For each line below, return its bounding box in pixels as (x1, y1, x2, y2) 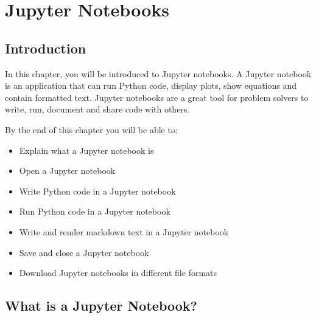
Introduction (5, 38, 86, 57)
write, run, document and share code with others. (5, 103, 190, 116)
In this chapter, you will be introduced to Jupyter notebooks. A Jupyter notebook (5, 67, 312, 80)
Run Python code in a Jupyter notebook (19, 205, 170, 218)
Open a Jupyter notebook (19, 164, 116, 177)
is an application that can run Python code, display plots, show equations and (5, 79, 297, 92)
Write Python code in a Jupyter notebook (19, 184, 176, 197)
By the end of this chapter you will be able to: (5, 123, 178, 136)
